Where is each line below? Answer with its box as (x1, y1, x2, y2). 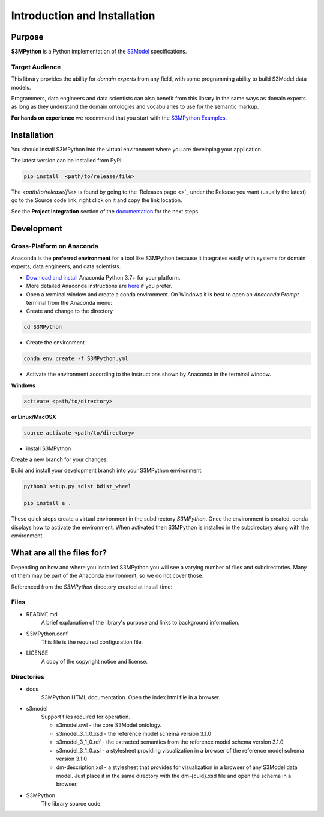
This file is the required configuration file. (41, 638, 143, 646)
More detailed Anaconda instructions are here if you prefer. (26, 283, 173, 290)
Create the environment (26, 339, 85, 346)
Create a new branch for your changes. (11, 456, 108, 463)
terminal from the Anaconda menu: (26, 299, 112, 306)
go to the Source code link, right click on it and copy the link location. (11, 197, 182, 204)
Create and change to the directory (26, 307, 113, 315)
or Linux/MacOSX (11, 413, 56, 420)
